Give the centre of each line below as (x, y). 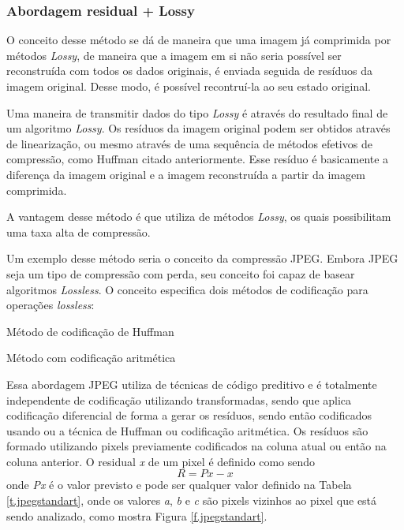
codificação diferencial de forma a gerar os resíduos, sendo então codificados (189, 415)
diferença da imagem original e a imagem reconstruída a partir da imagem (186, 174)
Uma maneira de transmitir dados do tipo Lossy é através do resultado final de (197, 112)
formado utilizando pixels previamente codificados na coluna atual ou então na (196, 446)
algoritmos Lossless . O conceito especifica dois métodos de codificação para (187, 289)
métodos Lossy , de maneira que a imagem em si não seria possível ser (174, 55)
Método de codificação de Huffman (90, 331)
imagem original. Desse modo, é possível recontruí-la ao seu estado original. (189, 86)
